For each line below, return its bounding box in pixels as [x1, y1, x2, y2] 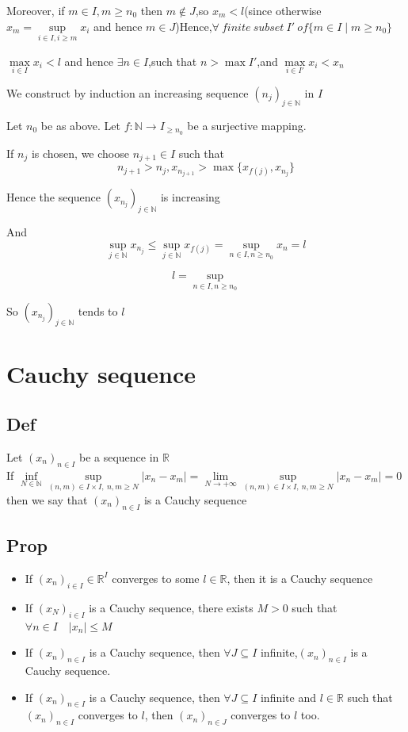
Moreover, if [6, 2, 65, 18]
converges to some [112, 569, 200, 586]
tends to [78, 302, 118, 319]
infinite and [260, 688, 316, 705]
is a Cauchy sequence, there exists [89, 599, 254, 615]
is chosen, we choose [31, 144, 129, 161]
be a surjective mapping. [187, 117, 307, 133]
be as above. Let [40, 117, 121, 133]
